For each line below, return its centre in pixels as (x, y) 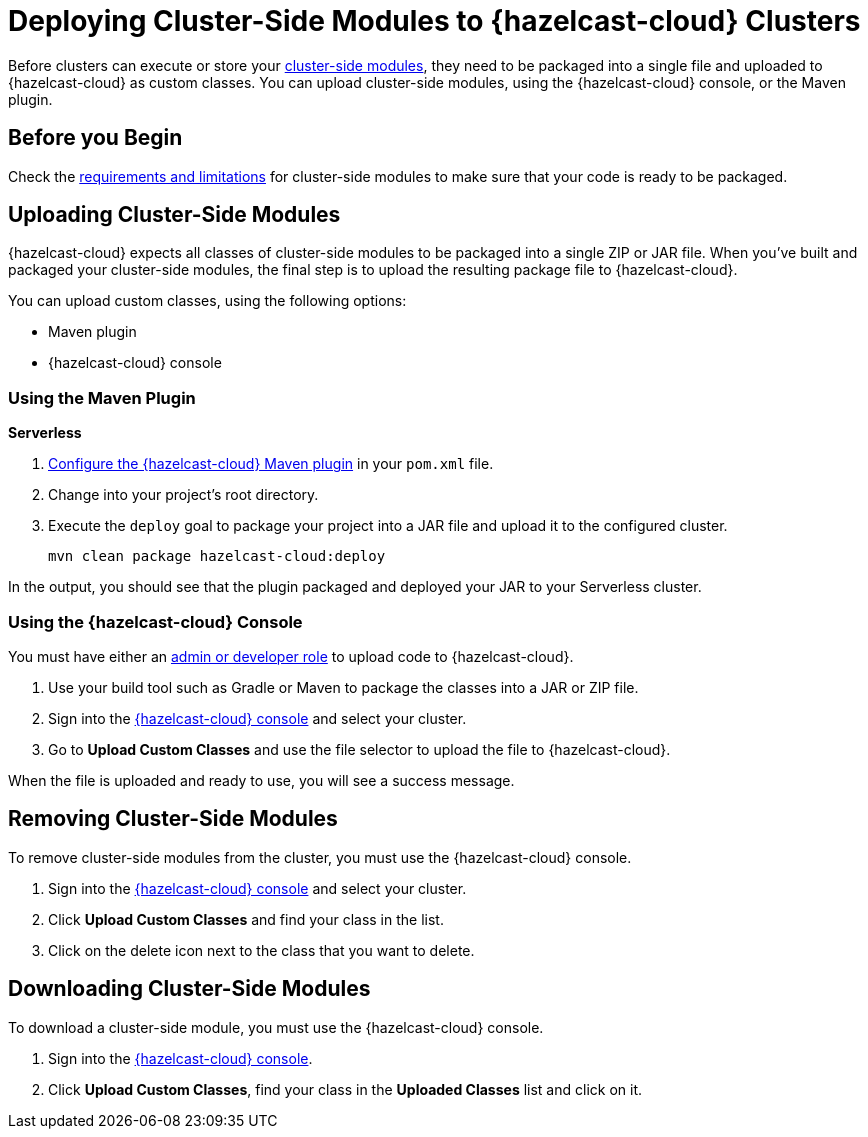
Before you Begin (95, 138)
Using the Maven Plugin (102, 397)
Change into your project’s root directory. (183, 495)
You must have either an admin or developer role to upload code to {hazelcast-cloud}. (291, 656)
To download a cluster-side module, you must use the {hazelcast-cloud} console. (276, 1027)
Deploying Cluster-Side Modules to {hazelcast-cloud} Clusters (434, 21)
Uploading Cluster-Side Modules (174, 215)
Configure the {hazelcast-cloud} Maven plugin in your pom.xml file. (271, 464)
